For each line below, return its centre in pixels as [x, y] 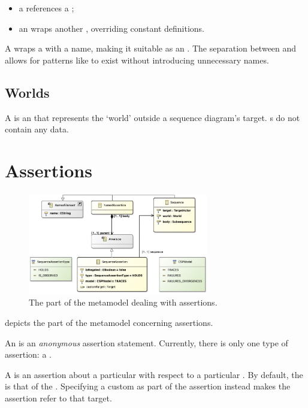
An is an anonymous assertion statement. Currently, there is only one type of [147, 342]
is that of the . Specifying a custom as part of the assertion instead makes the [148, 386]
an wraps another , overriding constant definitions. [111, 28]
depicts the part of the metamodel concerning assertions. [109, 322]
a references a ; [46, 8]
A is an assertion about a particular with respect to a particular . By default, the [154, 374]
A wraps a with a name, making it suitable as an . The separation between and [151, 48]
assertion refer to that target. [58, 398]
